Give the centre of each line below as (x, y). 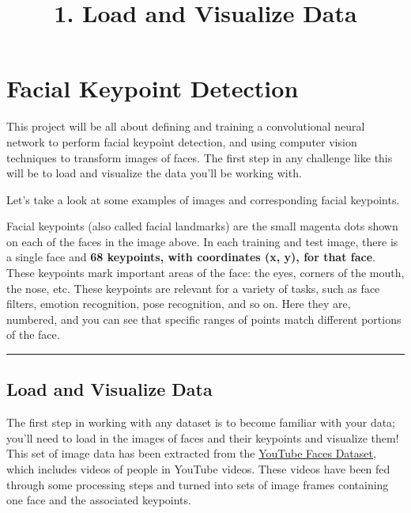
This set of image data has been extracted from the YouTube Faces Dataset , (191, 453)
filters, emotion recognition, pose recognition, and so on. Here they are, (179, 304)
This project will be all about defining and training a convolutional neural (186, 126)
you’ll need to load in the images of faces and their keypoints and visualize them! (203, 437)
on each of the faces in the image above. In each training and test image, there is (202, 241)
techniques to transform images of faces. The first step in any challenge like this (200, 157)
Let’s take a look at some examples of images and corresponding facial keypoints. (203, 199)
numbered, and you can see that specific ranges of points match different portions (204, 319)
